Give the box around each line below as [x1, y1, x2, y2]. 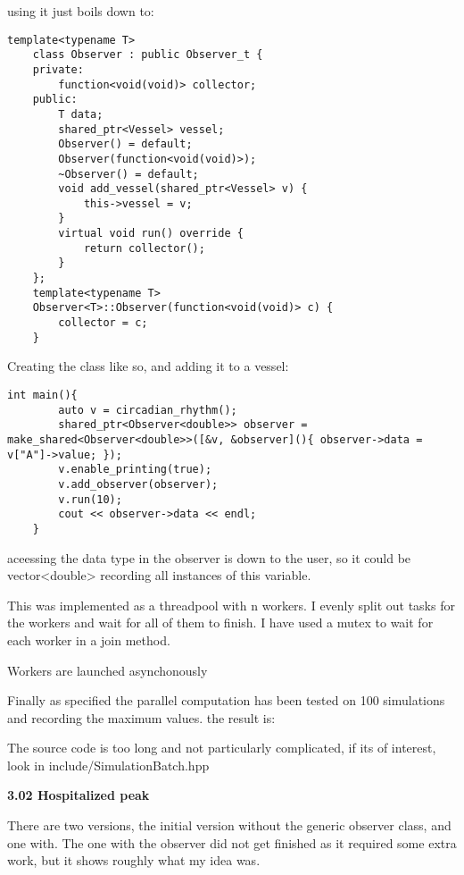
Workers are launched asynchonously [7, 660, 208, 679]
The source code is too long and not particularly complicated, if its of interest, [7, 738, 436, 757]
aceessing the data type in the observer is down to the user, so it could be [7, 548, 411, 567]
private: [32, 63, 84, 76]
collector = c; [58, 316, 148, 330]
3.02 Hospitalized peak [7, 786, 150, 804]
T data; [58, 107, 104, 121]
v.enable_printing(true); [58, 463, 212, 476]
